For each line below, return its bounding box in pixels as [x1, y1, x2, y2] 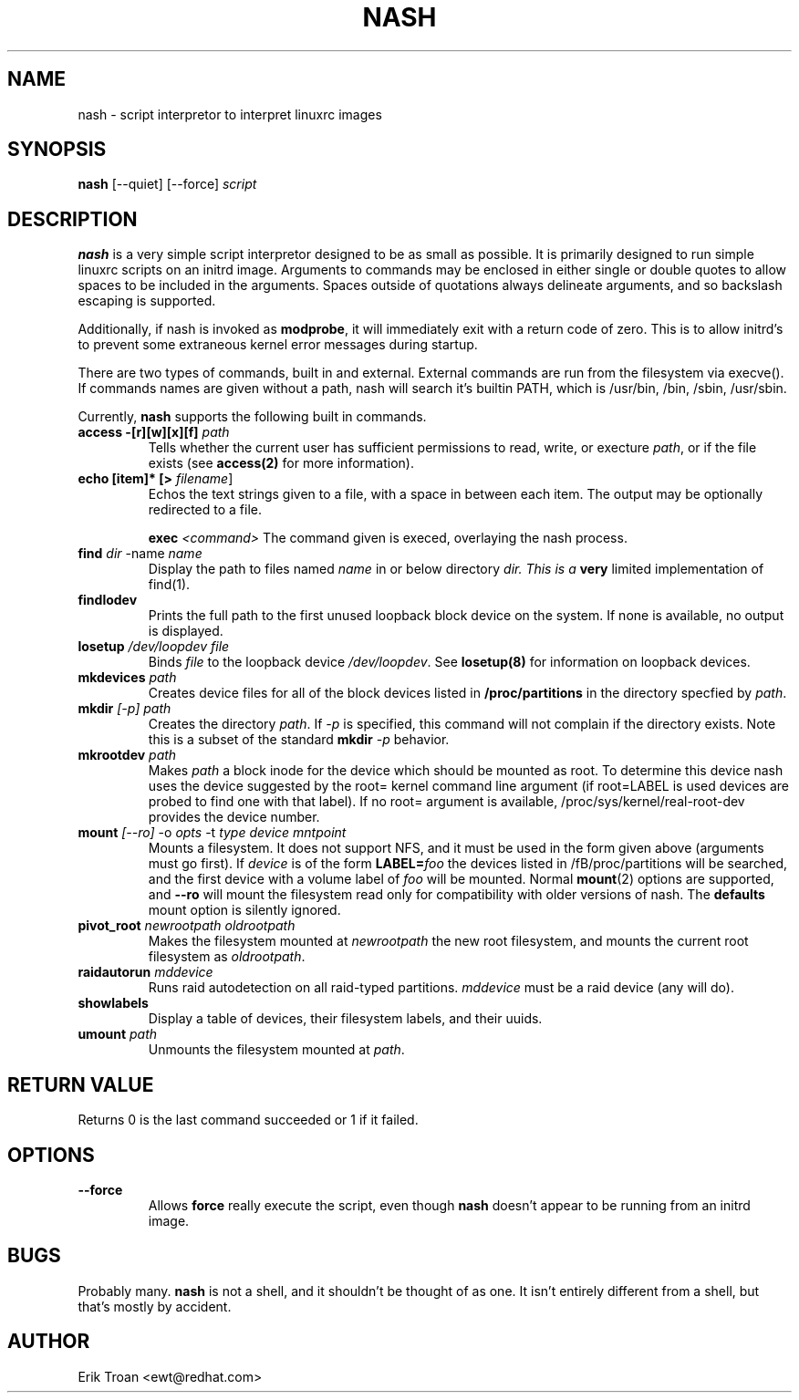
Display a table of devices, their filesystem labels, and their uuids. [148, 1011, 543, 1027]
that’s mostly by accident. [78, 1298, 232, 1314]
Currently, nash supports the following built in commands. [78, 409, 427, 425]
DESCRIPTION [7, 207, 138, 231]
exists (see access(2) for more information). [148, 455, 414, 472]
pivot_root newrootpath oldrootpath [78, 918, 296, 934]
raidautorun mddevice [78, 964, 213, 980]
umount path [78, 1026, 158, 1042]
